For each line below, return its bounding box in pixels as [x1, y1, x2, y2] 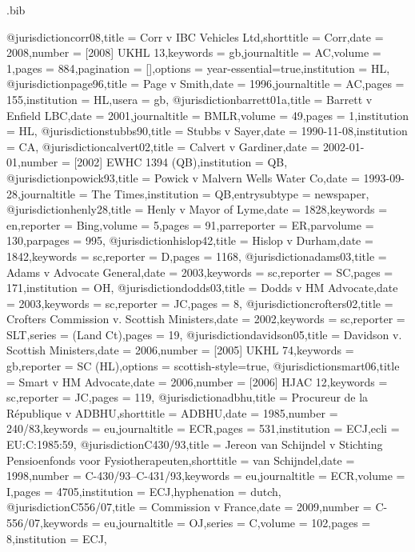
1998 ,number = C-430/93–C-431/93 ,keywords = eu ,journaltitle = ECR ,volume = [6, 467, 405, 484]
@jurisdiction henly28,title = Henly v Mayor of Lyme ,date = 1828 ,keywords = [6, 201, 388, 218]
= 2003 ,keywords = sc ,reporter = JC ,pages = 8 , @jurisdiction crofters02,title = [6, 294, 393, 311]
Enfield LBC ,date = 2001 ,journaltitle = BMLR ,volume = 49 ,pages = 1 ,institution [6, 106, 409, 123]
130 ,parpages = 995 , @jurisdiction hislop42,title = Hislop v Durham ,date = [6, 232, 373, 249]
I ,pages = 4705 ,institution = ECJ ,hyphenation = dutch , [6, 482, 281, 499]
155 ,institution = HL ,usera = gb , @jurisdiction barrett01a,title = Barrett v [6, 90, 373, 107]
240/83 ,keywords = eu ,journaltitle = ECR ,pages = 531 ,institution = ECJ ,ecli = [6, 420, 400, 437]
